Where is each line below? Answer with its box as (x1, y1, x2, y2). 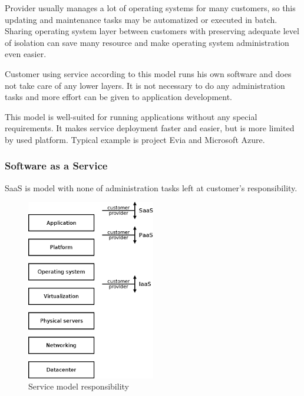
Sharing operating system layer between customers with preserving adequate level (5, 25, 299, 37)
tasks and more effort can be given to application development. (5, 91, 232, 103)
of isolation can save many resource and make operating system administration (5, 36, 289, 48)
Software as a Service (5, 158, 108, 173)
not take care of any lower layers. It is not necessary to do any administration (5, 79, 285, 91)
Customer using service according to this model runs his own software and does (5, 67, 292, 79)
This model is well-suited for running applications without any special (5, 110, 257, 122)
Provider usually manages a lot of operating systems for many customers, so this (5, 2, 296, 14)
